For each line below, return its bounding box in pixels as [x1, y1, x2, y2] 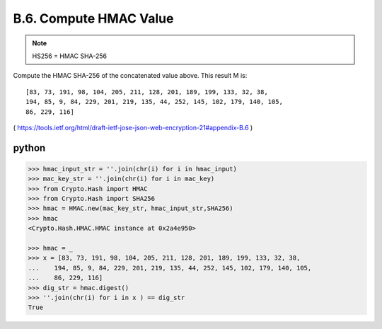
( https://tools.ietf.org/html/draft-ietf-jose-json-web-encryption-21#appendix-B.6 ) [13, 123, 253, 132]
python [13, 142, 46, 154]
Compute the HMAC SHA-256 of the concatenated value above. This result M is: [13, 71, 248, 80]
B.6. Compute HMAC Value [13, 11, 174, 26]
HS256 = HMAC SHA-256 [32, 52, 108, 60]
